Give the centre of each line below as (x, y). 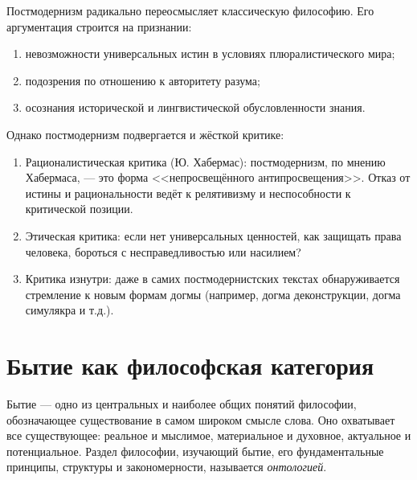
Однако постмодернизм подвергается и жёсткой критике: (145, 134)
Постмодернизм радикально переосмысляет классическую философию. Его (190, 10)
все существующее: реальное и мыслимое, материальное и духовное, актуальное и (209, 435)
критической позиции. (79, 209)
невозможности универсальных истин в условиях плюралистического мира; (210, 53)
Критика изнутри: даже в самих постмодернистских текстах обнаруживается (213, 279)
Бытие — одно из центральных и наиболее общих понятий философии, (182, 404)
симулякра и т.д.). (69, 310)
